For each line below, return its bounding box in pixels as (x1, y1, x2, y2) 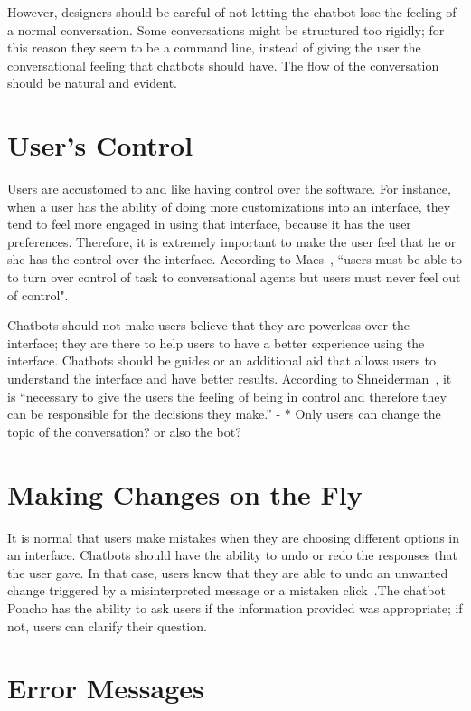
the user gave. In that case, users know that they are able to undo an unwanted (7, 563, 448, 582)
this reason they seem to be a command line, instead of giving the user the (7, 38, 421, 57)
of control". (7, 285, 69, 304)
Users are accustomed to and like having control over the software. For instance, (7, 179, 451, 198)
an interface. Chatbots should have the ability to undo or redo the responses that (7, 545, 457, 564)
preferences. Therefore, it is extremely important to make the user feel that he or (7, 232, 457, 251)
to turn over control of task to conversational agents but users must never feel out (7, 268, 461, 287)
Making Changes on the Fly (7, 475, 363, 512)
